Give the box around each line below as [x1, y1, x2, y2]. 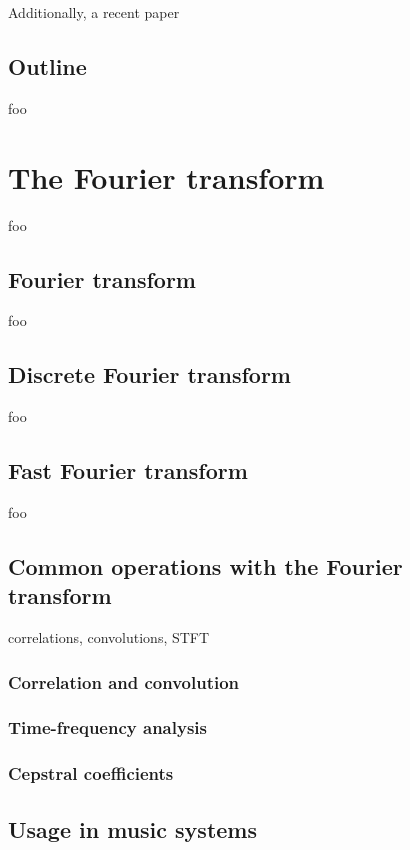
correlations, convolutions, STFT [8, 627, 210, 648]
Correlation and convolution [8, 669, 240, 694]
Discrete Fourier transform [8, 359, 291, 390]
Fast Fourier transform [8, 455, 248, 486]
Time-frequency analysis [8, 715, 207, 740]
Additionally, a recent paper [8, 2, 180, 22]
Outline [8, 50, 87, 81]
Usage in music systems [8, 813, 257, 844]
